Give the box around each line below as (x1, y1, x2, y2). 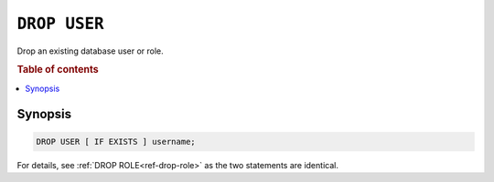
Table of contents (16, 64, 100, 76)
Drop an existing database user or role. (16, 45, 164, 56)
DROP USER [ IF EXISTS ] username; (36, 136, 196, 147)
